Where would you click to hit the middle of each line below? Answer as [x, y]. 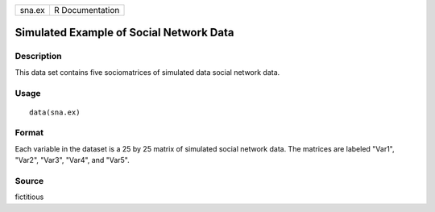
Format [29, 133]
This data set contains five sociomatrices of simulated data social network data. [147, 72]
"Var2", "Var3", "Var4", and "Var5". [72, 160]
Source [29, 181]
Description [38, 56]
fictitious [29, 197]
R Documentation [87, 10]
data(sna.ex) [55, 112]
